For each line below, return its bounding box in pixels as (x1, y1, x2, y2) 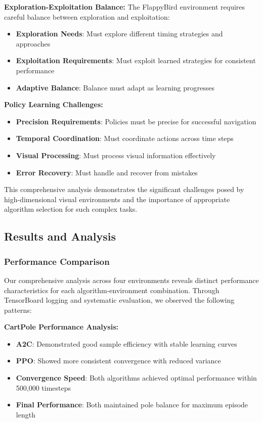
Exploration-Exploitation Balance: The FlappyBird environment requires (4, 2, 245, 12)
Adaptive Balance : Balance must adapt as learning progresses (16, 82, 215, 92)
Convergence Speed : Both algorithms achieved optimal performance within (16, 372, 257, 383)
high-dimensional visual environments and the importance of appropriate (4, 194, 230, 204)
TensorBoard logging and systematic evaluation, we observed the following (4, 295, 235, 305)
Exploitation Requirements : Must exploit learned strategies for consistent (16, 55, 256, 66)
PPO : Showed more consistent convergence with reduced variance (16, 355, 221, 366)
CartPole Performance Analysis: (4, 321, 118, 332)
